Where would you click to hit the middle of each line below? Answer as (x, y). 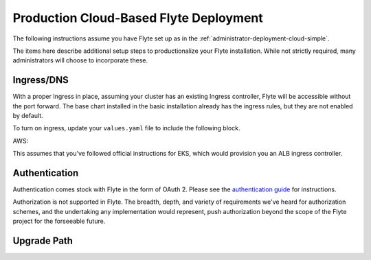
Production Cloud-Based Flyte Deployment (138, 18)
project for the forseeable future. (59, 221)
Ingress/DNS (41, 80)
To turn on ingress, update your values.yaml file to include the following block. (126, 128)
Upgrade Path (43, 241)
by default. (28, 116)
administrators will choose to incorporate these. (80, 60)
